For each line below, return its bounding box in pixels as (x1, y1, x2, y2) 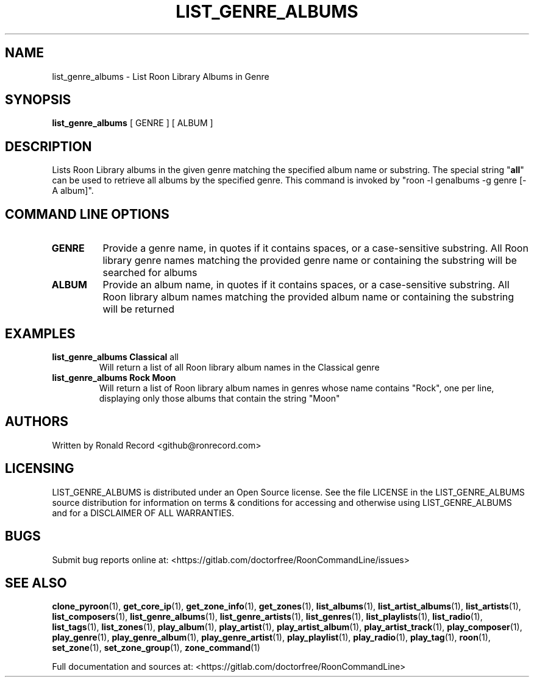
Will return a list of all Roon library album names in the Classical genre (99, 361, 380, 372)
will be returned (102, 303, 174, 316)
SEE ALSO (5, 575, 67, 591)
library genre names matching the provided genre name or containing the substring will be (102, 254, 517, 267)
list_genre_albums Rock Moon (52, 372, 176, 383)
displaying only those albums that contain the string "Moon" (99, 393, 340, 403)
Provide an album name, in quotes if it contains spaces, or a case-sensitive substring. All (102, 279, 510, 291)
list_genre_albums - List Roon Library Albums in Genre (52, 71, 269, 82)
